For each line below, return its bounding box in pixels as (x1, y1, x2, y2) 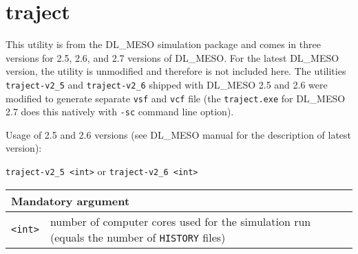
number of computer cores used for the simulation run (50, 213, 311, 229)
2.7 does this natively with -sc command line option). (6, 104, 234, 119)
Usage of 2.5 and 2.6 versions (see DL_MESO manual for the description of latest (6, 127, 352, 141)
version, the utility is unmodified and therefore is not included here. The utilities (6, 64, 346, 78)
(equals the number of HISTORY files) (50, 229, 226, 245)
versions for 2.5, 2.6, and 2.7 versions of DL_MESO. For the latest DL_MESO (6, 50, 339, 65)
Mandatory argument (11, 192, 130, 209)
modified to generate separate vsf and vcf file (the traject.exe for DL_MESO (6, 91, 346, 105)
